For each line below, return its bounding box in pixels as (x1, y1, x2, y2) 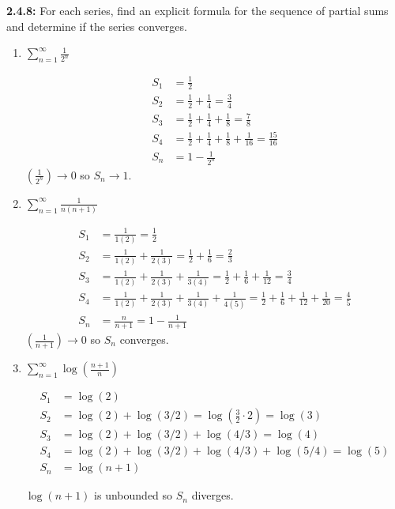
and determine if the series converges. (6, 17, 187, 34)
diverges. (191, 487, 234, 503)
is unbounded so (94, 487, 173, 503)
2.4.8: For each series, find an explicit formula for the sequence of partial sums (6, 2, 389, 18)
